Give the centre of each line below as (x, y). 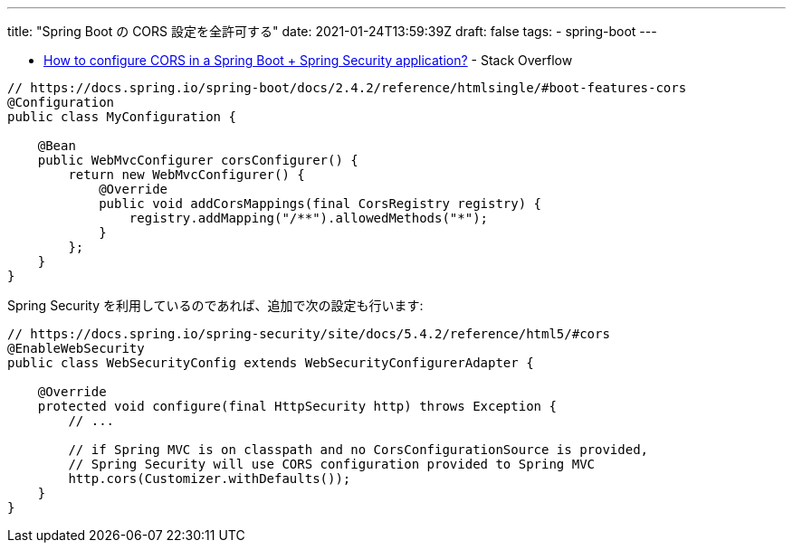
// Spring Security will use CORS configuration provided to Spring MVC (332, 464)
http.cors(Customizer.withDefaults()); (210, 479)
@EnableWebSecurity (76, 348)
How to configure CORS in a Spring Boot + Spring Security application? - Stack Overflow (308, 60)
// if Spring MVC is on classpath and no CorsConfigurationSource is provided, (358, 450)
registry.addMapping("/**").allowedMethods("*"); (309, 218)
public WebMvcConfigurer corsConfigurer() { (198, 160)
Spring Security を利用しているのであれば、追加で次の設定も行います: (215, 305)
